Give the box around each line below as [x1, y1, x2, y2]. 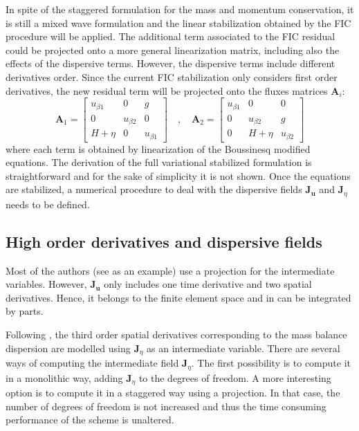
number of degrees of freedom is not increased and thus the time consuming [6, 398, 326, 413]
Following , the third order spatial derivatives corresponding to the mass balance [6, 327, 347, 342]
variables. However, [6, 277, 87, 291]
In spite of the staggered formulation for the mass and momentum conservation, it [6, 2, 354, 16]
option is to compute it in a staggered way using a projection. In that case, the [6, 385, 340, 399]
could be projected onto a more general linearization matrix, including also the [6, 42, 340, 57]
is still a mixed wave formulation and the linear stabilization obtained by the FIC [6, 15, 351, 30]
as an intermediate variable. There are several [147, 340, 340, 355]
